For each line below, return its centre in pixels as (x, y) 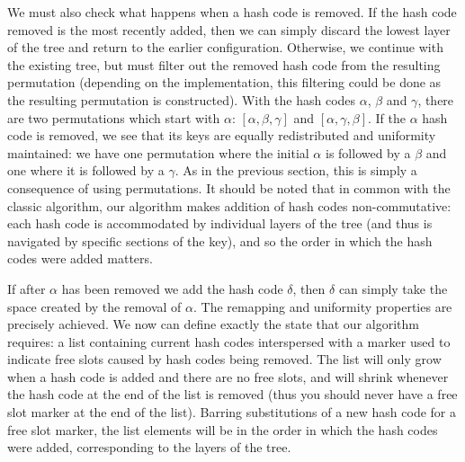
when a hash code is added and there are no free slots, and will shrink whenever (228, 376)
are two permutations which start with (114, 117)
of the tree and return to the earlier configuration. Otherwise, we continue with (225, 47)
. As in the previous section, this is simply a (296, 170)
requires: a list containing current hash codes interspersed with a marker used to (229, 341)
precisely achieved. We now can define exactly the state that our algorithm (213, 324)
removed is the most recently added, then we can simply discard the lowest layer (229, 29)
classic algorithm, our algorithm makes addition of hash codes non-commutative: (229, 205)
